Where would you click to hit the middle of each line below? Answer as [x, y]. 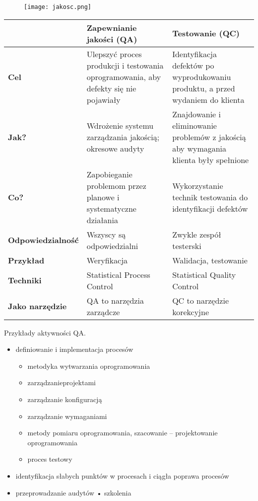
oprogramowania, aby [124, 77]
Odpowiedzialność [43, 240]
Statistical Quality [204, 274]
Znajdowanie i [196, 114]
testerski [187, 246]
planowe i [103, 197]
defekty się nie [111, 88]
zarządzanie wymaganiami [67, 416]
